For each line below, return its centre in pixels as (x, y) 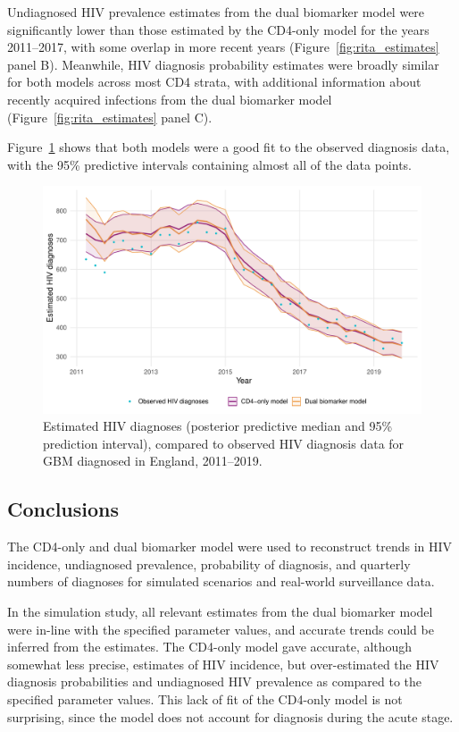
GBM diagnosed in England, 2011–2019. (153, 461)
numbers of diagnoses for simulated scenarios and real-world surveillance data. (221, 581)
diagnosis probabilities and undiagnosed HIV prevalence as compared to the (215, 682)
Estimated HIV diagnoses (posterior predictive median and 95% (218, 426)
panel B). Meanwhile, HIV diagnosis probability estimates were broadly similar (223, 64)
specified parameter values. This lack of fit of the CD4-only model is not (205, 698)
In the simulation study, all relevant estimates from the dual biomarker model (220, 611)
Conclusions (63, 509)
